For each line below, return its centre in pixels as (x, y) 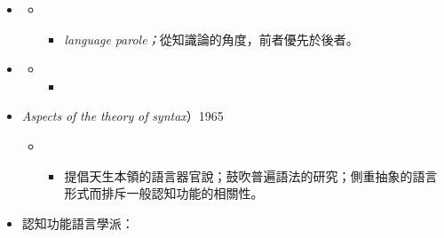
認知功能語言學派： (78, 222)
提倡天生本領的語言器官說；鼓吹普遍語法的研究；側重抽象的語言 (251, 175)
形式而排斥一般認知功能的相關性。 (164, 193)
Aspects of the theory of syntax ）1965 (123, 116)
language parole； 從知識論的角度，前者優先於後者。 (211, 39)
